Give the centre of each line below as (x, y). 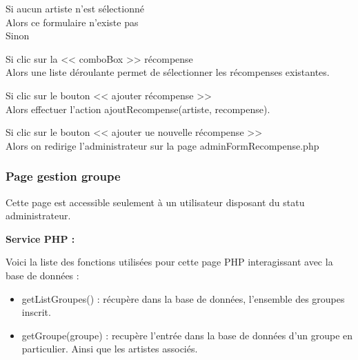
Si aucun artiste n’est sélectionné (75, 8)
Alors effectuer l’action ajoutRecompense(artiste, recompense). (138, 109)
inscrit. (36, 312)
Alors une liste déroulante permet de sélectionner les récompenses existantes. (168, 72)
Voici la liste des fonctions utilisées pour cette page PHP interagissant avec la (169, 262)
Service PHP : (40, 238)
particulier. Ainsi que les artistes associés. (110, 349)
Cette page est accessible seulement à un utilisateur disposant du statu (155, 202)
